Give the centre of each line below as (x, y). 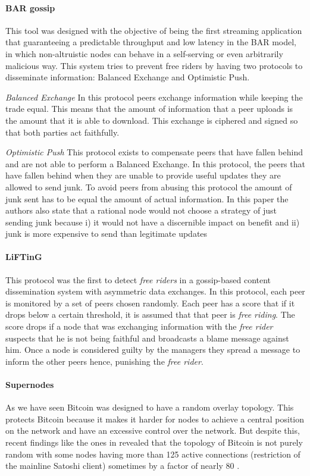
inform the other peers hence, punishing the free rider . (104, 361)
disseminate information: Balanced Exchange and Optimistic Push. (128, 77)
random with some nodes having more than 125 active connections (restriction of (153, 454)
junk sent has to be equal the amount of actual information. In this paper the (147, 198)
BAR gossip (30, 7)
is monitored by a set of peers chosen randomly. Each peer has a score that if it (150, 303)
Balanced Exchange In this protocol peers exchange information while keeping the (154, 97)
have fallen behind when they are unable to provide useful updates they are (143, 175)
